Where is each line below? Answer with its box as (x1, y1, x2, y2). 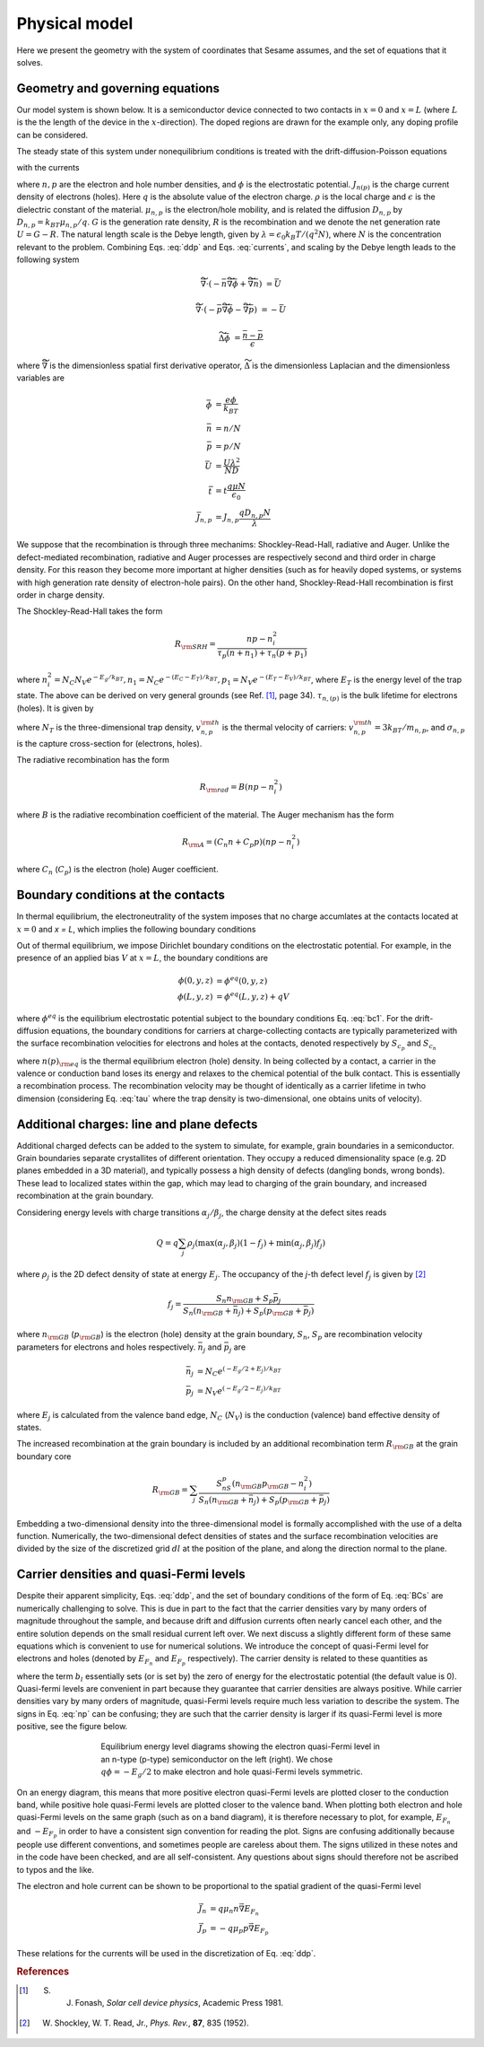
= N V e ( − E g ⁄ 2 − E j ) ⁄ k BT (196, 1385, 281, 1398)
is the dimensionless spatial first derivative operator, (49, 360, 243, 371)
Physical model (16, 13, 134, 33)
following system (16, 254, 80, 265)
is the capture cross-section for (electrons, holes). (16, 738, 203, 748)
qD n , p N (238, 507, 271, 520)
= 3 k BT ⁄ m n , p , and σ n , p (374, 722, 465, 735)
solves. (16, 57, 44, 67)
